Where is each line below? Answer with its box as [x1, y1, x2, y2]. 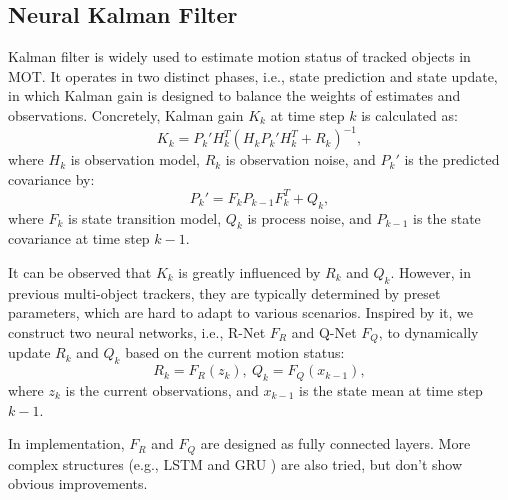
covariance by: [8, 168, 95, 189]
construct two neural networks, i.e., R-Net [8, 321, 266, 342]
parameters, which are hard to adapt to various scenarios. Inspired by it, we [8, 302, 473, 323]
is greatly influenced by [178, 261, 321, 282]
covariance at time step [8, 228, 150, 249]
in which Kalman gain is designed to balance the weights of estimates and [8, 85, 461, 106]
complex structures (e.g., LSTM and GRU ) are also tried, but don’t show [8, 453, 463, 474]
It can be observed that [8, 261, 152, 282]
